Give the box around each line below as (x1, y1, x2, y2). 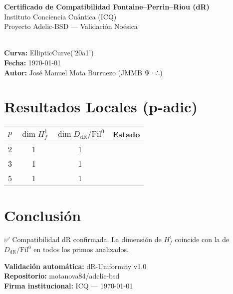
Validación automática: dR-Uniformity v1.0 (4, 261, 147, 271)
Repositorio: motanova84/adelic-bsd (4, 271, 120, 281)
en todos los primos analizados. (33, 244, 129, 254)
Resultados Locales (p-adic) (4, 96, 198, 117)
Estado (112, 128, 140, 140)
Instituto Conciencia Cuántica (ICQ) (4, 11, 117, 21)
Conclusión (4, 205, 81, 226)
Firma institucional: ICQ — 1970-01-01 (4, 280, 133, 291)
